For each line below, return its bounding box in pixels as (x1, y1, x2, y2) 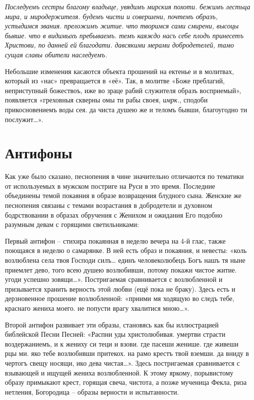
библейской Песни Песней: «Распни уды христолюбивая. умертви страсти (5, 329, 226, 339)
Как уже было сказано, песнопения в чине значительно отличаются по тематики (5, 171, 244, 181)
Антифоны (5, 143, 72, 163)
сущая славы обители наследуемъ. (5, 49, 107, 59)
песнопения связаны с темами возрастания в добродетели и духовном (5, 200, 212, 210)
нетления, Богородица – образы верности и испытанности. (5, 386, 179, 397)
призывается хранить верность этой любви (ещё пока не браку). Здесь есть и (5, 283, 235, 294)
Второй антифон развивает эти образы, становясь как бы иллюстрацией (5, 319, 219, 329)
